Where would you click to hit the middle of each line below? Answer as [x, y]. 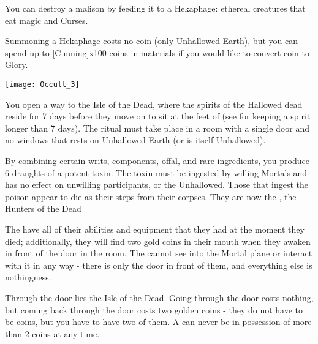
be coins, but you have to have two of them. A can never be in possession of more [158, 322]
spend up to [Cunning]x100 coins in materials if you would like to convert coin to [157, 52]
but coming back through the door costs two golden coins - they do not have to [154, 309]
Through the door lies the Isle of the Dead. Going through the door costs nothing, [159, 297]
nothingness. [28, 277]
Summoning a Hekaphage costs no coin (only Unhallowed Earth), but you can [151, 41]
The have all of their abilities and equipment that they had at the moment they [155, 229]
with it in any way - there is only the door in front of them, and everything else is [159, 265]
